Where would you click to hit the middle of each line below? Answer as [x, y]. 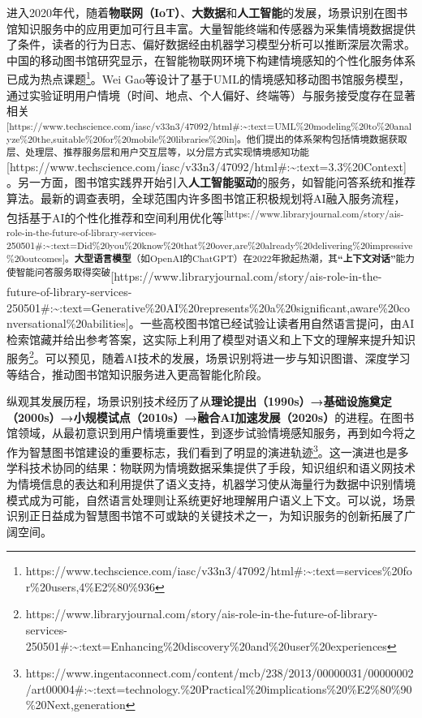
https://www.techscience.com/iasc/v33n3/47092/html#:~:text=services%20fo [219, 571]
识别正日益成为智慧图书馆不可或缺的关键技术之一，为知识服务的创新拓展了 [205, 516]
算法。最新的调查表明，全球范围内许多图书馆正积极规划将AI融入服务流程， [206, 198]
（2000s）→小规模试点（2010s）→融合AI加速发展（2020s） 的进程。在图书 [211, 417]
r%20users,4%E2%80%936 [90, 586]
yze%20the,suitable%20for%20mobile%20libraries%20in [121, 139]
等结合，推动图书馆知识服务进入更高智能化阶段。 [137, 374]
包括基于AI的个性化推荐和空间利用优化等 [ [116, 216]
